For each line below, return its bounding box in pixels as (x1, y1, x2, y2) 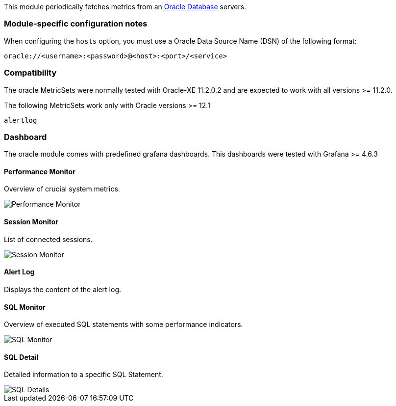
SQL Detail (4, 352, 39, 361)
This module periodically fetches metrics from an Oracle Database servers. (4, 2, 247, 11)
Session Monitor (4, 217, 59, 226)
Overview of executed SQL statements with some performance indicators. (4, 320, 243, 329)
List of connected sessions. (4, 235, 93, 244)
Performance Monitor (4, 167, 75, 176)
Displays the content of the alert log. (4, 285, 122, 294)
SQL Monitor (4, 302, 46, 311)
